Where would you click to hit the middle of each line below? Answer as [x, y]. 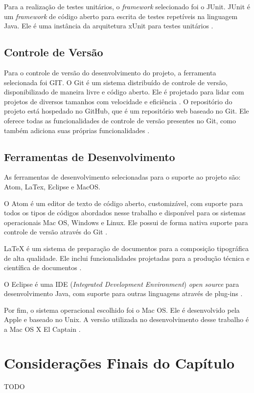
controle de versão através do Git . [56, 232]
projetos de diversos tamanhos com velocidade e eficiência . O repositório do [118, 101]
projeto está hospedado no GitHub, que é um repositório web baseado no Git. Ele [127, 111]
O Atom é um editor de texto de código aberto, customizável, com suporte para [124, 203]
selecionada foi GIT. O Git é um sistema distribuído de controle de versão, [116, 82]
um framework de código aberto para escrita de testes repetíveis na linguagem [121, 16]
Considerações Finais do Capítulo [119, 362]
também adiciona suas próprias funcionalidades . [77, 130]
